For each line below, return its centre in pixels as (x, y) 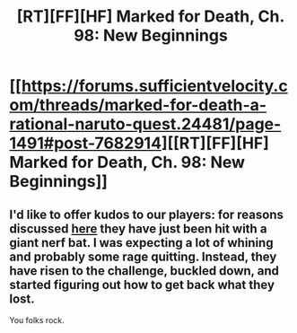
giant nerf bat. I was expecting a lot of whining (141, 243)
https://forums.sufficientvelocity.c (155, 86)
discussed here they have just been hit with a (138, 228)
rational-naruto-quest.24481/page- (145, 124)
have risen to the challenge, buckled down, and (144, 271)
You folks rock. (37, 320)
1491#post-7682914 (86, 143)
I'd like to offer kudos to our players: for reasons (147, 214)
